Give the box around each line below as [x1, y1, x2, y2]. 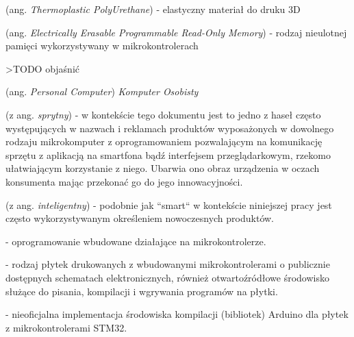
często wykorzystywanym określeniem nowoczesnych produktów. [5, 211, 274, 225]
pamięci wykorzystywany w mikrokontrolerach [5, 38, 199, 53]
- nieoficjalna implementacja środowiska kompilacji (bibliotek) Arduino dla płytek [5, 307, 349, 321]
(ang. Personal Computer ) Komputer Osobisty [5, 84, 199, 99]
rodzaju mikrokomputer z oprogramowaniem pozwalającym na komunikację [5, 134, 323, 149]
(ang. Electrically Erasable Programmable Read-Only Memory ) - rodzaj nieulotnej [5, 25, 347, 39]
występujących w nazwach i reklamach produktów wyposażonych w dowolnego [5, 121, 334, 135]
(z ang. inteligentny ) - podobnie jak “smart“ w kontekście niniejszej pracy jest [5, 197, 332, 212]
